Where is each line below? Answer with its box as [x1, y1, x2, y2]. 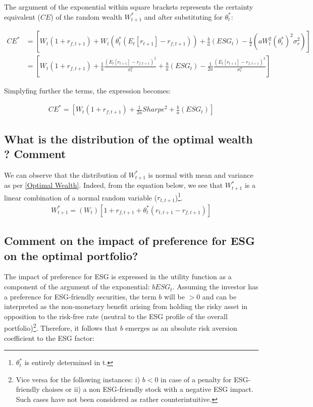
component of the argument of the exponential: [4, 281, 150, 292]
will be [164, 291, 185, 301]
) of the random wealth [50, 11, 122, 22]
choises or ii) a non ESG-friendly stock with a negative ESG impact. [42, 384, 253, 394]
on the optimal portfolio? [4, 247, 138, 263]
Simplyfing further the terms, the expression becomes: [4, 85, 171, 96]
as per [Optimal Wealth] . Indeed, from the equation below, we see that [4, 180, 223, 190]
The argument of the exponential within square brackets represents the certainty [4, 2, 253, 12]
